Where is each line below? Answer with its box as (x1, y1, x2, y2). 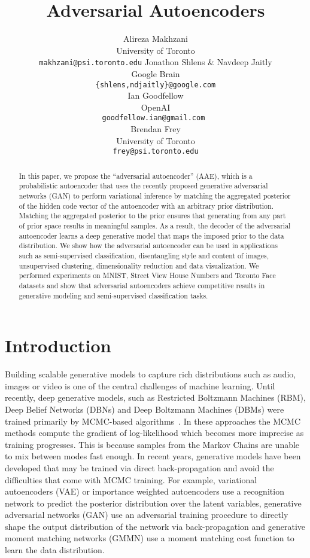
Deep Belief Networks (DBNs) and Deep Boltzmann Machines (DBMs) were (5, 403, 284, 415)
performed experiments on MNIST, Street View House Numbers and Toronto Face (19, 270, 276, 280)
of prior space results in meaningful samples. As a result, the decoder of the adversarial (19, 220, 291, 230)
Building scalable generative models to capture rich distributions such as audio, (5, 368, 296, 380)
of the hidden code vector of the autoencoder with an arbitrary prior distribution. (19, 200, 273, 211)
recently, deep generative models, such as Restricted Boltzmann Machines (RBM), (5, 391, 306, 404)
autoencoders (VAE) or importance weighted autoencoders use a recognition (5, 485, 284, 498)
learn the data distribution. (5, 544, 105, 556)
